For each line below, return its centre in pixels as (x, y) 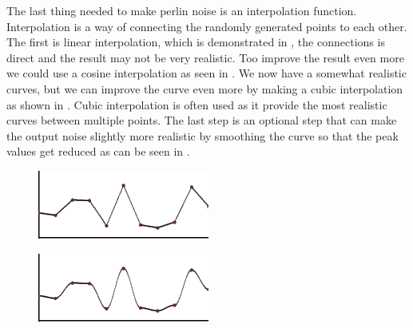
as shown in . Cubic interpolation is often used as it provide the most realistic (197, 104)
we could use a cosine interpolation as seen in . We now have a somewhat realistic (206, 73)
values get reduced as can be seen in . (98, 151)
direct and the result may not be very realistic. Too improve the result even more (205, 57)
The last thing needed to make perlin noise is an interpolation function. (182, 10)
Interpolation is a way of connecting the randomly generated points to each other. (207, 26)
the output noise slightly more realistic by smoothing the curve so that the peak (203, 135)
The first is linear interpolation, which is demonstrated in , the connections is (196, 42)
